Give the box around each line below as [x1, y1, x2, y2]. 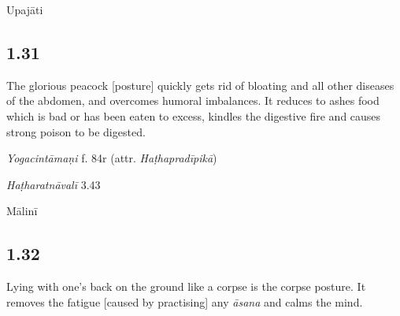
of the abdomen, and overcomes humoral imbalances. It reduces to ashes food [6, 92, 380, 109]
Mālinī [6, 203, 38, 219]
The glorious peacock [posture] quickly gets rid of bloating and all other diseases [6, 76, 394, 93]
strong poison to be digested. [6, 123, 146, 139]
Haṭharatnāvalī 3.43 [6, 176, 101, 192]
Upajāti [6, 2, 43, 17]
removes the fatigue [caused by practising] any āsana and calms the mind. [6, 293, 363, 310]
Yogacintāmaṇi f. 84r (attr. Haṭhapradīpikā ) [6, 150, 217, 166]
